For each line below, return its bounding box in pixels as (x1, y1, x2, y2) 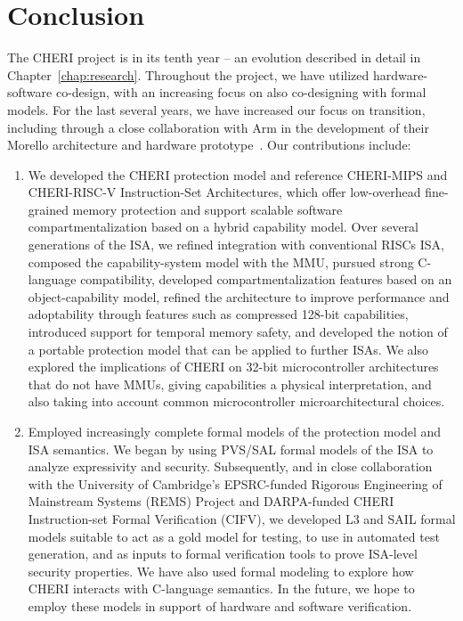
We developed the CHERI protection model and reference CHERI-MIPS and (28, 165, 448, 184)
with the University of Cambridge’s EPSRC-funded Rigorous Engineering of (28, 474, 443, 493)
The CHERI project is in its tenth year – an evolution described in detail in (7, 48, 421, 67)
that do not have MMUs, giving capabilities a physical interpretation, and (28, 374, 432, 393)
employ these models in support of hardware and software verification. (28, 596, 412, 615)
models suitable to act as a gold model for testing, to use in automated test (28, 527, 440, 545)
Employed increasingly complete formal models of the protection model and (28, 422, 442, 440)
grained (28, 200, 69, 218)
